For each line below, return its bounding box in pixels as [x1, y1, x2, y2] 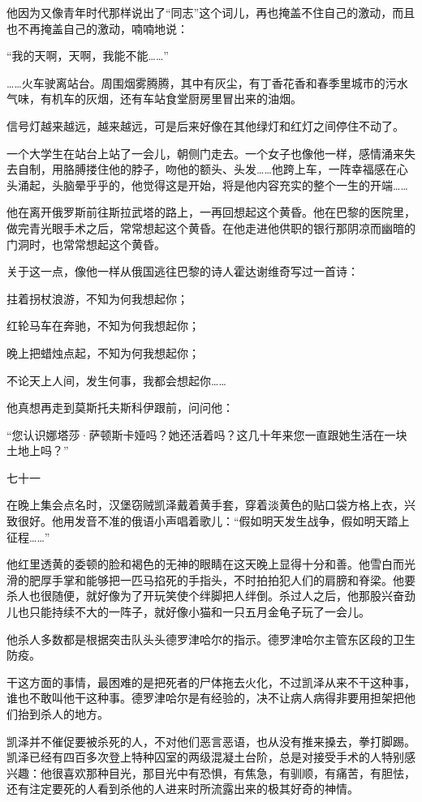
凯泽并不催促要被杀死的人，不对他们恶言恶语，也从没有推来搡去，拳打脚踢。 [6, 732, 416, 749]
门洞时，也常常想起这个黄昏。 [6, 235, 166, 252]
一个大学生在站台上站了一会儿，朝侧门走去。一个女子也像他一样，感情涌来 [6, 144, 404, 161]
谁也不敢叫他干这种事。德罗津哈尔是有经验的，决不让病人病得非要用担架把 [6, 689, 404, 706]
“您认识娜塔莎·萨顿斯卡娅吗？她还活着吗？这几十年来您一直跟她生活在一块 [6, 426, 407, 443]
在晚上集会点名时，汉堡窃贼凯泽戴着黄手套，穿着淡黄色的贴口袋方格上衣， [6, 496, 404, 513]
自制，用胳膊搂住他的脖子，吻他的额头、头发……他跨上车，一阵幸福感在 [17, 161, 397, 178]
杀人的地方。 [40, 706, 109, 722]
